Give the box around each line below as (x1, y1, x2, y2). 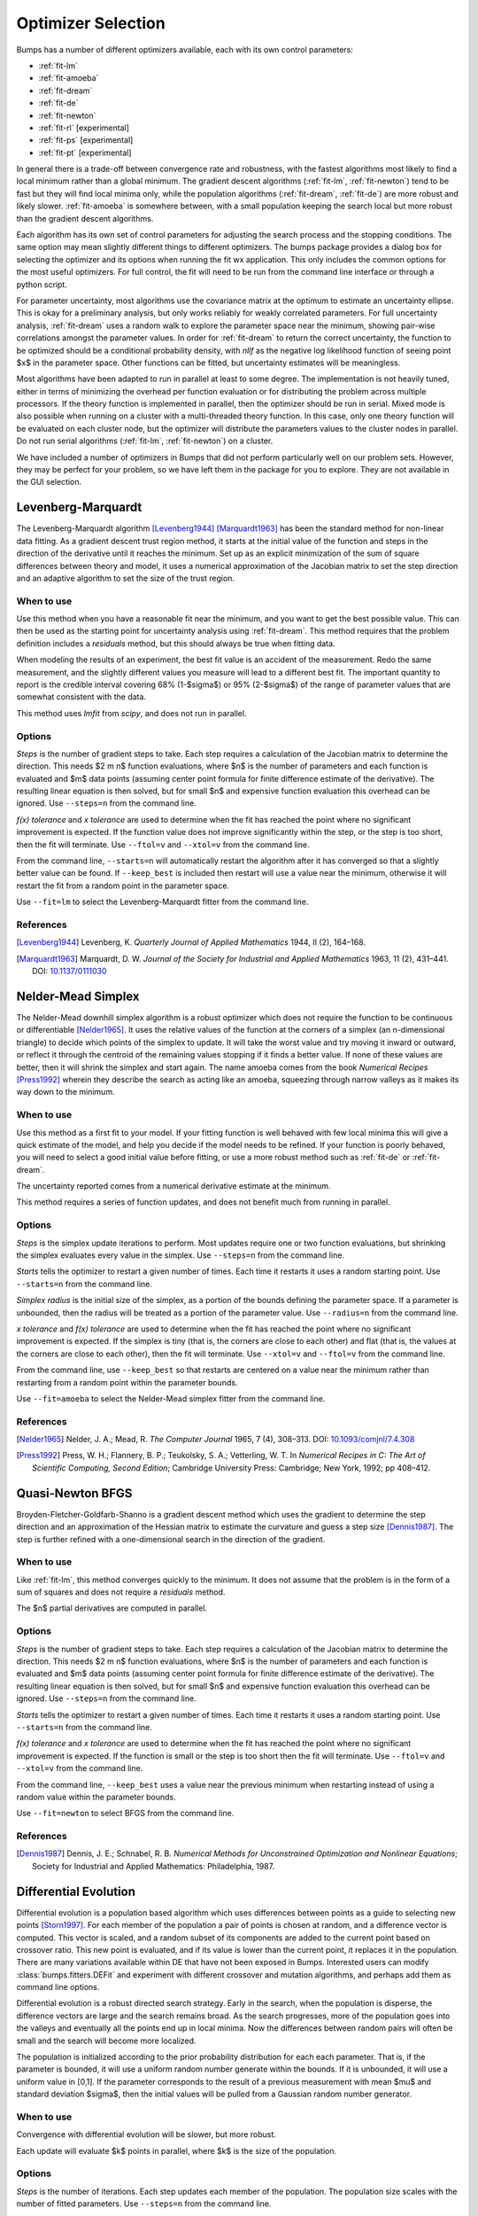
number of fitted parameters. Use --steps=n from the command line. (16, 2198, 272, 2209)
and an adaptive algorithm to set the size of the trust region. (16, 573, 235, 583)
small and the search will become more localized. (16, 2035, 197, 2046)
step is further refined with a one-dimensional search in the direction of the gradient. (16, 1533, 326, 1544)
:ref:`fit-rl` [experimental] (38, 122, 130, 133)
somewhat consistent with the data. (16, 691, 146, 702)
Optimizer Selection (16, 13, 166, 33)
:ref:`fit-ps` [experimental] (38, 135, 134, 145)
